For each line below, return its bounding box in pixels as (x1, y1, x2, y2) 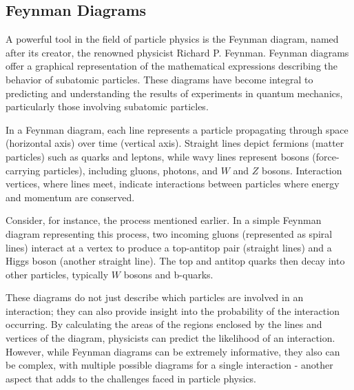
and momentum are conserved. (6, 189, 135, 204)
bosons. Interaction (262, 163, 342, 177)
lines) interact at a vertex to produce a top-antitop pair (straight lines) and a (6, 240, 332, 254)
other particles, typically (6, 267, 109, 281)
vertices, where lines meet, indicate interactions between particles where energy (6, 176, 340, 191)
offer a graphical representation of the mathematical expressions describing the (6, 59, 338, 73)
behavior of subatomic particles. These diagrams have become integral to (6, 72, 313, 86)
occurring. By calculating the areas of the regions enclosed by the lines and (6, 317, 322, 331)
